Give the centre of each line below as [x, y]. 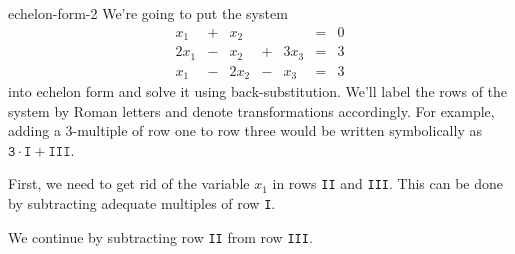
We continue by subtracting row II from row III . [160, 236]
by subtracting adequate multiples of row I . [142, 203]
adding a [34, 130]
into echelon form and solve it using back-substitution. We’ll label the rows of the [258, 91]
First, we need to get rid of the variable [129, 183]
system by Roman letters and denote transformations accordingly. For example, [251, 110]
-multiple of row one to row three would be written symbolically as [277, 130]
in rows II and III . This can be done [387, 183]
